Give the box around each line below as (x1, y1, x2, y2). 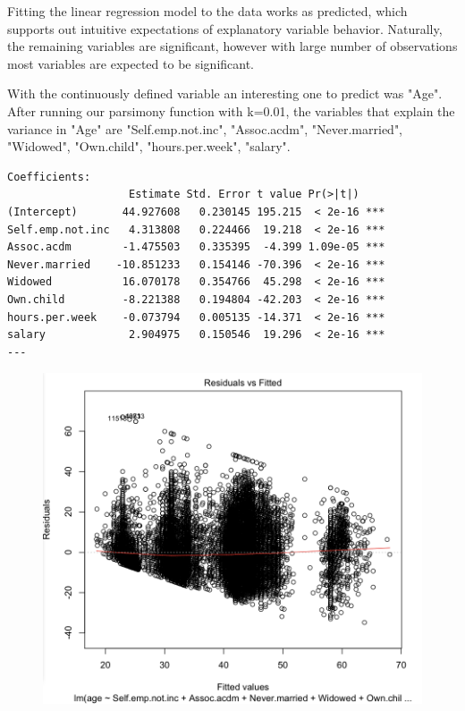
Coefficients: (7, 170, 91, 183)
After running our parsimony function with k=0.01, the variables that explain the (7, 101, 455, 120)
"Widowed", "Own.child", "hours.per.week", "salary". (7, 137, 291, 156)
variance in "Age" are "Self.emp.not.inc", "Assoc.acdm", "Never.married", (7, 119, 403, 138)
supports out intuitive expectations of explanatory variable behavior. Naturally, (7, 19, 443, 38)
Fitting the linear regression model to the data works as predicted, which (7, 2, 408, 20)
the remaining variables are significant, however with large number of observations (7, 37, 458, 55)
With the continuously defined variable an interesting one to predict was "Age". (7, 84, 443, 103)
